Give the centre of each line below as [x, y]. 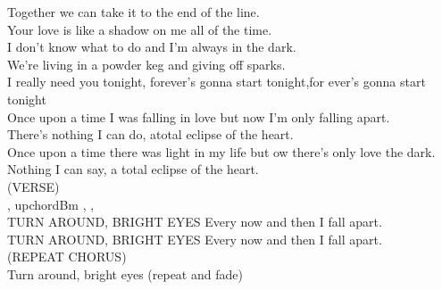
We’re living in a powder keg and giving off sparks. [146, 64]
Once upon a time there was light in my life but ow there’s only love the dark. [221, 151]
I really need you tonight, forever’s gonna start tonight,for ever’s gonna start [217, 82]
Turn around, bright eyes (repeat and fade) [125, 273]
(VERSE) [33, 186]
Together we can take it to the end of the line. [133, 12]
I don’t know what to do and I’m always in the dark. [152, 47]
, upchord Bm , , [51, 204]
